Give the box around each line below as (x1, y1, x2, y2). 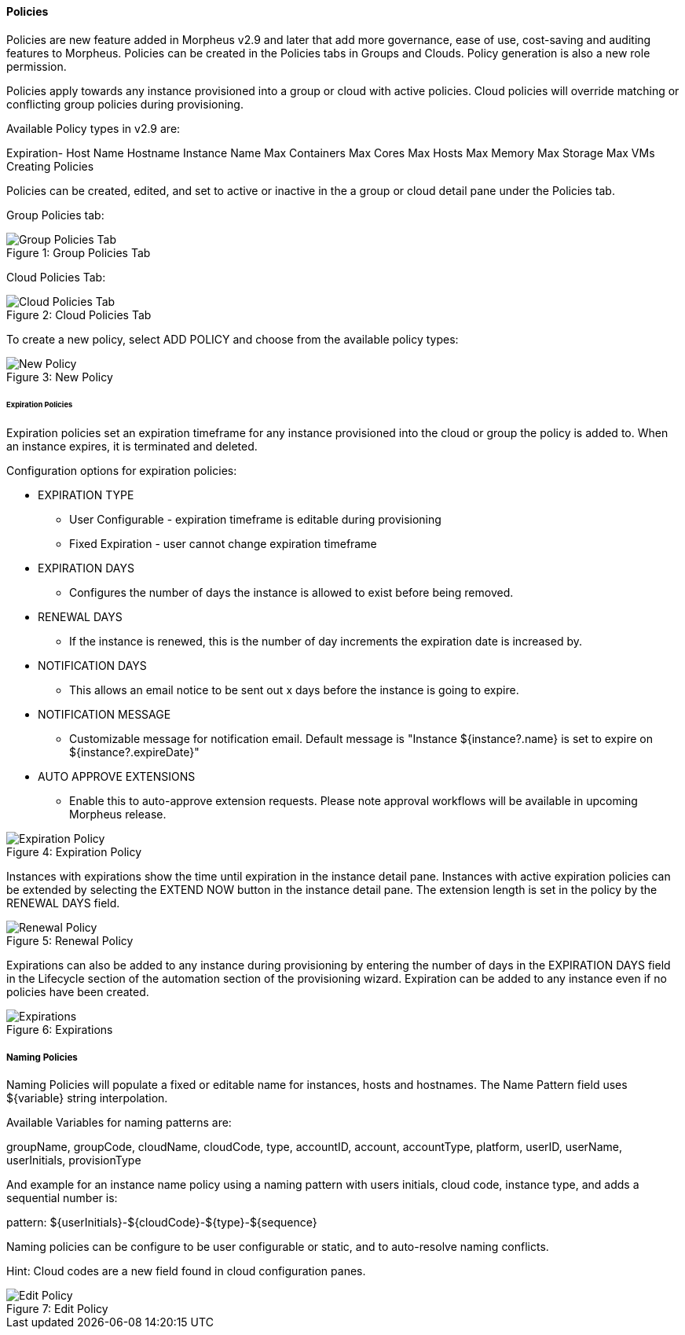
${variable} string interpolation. (6, 1091, 168, 1105)
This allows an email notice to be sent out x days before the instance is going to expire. (69, 683, 519, 697)
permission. (6, 59, 67, 73)
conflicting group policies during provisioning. (6, 97, 244, 111)
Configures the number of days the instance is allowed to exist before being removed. (69, 586, 514, 600)
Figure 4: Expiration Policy (6, 845, 142, 859)
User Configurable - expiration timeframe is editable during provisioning (69, 513, 441, 527)
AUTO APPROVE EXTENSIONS (38, 770, 196, 784)
